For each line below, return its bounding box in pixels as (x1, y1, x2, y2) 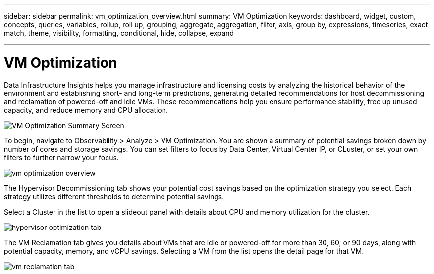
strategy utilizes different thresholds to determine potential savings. (4, 192, 224, 201)
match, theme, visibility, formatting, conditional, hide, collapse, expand (4, 29, 234, 37)
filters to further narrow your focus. (4, 153, 119, 162)
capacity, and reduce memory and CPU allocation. (4, 105, 168, 114)
